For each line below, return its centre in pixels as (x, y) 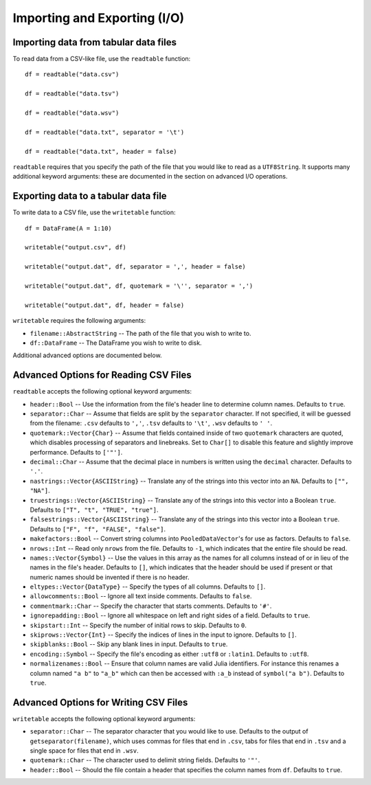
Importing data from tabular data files (94, 42)
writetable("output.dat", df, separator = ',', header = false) (136, 267)
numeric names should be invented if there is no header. (110, 577)
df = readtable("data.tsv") (72, 94)
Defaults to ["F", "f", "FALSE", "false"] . (98, 529)
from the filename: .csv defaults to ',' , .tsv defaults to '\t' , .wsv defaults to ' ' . (151, 423)
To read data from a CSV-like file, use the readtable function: (102, 59)
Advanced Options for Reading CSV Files (102, 375)
